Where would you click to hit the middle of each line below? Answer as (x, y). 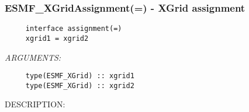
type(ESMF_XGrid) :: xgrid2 (80, 85)
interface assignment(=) (74, 29)
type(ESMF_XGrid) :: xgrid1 (80, 76)
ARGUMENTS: (33, 57)
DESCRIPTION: (35, 104)
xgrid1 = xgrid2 (57, 38)
